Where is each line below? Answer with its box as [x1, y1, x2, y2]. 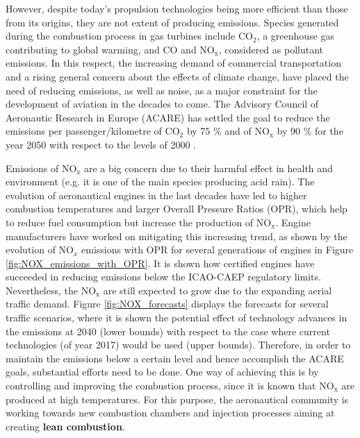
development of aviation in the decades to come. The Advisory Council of [6, 96, 319, 111]
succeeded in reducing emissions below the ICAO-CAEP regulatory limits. [6, 269, 321, 284]
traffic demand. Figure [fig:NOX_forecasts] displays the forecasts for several [6, 296, 329, 311]
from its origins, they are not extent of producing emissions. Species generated [6, 15, 339, 29]
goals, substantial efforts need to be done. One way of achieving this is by [6, 364, 319, 379]
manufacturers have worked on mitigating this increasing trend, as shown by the [6, 228, 347, 243]
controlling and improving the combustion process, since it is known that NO [6, 378, 334, 393]
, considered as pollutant [218, 42, 324, 56]
